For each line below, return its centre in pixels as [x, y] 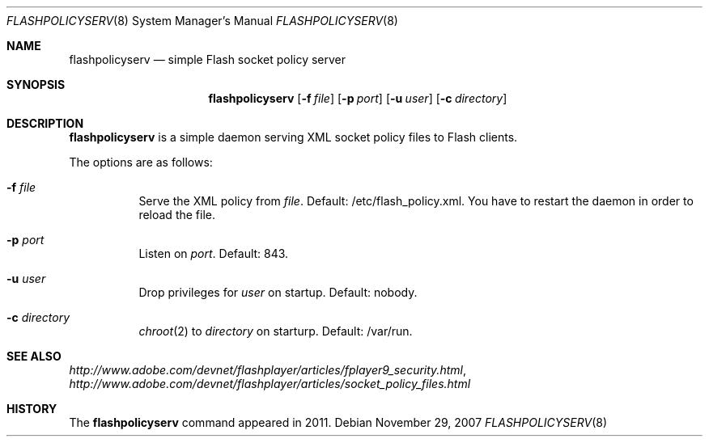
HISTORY [32, 409]
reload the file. [177, 215]
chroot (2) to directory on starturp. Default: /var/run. [276, 331]
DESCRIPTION [45, 123]
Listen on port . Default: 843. [214, 253]
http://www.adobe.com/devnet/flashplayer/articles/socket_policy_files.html [270, 384]
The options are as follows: [141, 162]
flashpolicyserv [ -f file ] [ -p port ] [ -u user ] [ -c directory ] [358, 98]
